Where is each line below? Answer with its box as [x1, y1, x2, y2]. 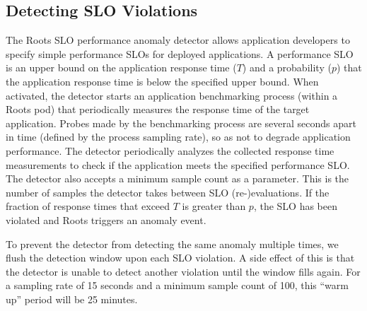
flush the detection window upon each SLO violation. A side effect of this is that [6, 250, 355, 265]
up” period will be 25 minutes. [6, 291, 138, 306]
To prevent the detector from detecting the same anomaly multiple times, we [6, 236, 339, 251]
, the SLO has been [253, 199, 338, 213]
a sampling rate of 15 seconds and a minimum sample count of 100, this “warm [6, 278, 349, 293]
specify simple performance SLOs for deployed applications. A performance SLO [6, 46, 354, 61]
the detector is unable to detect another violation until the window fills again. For [6, 264, 361, 278]
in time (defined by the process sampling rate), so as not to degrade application [6, 129, 351, 144]
